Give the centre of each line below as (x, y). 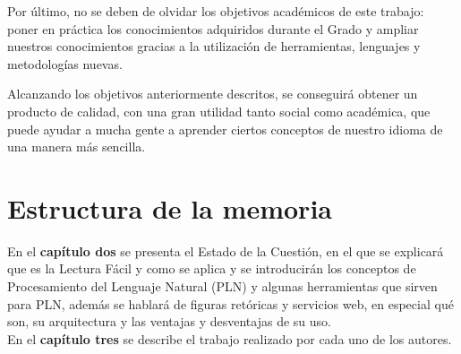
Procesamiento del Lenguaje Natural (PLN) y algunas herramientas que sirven (222, 286)
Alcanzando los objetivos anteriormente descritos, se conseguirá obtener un (213, 94)
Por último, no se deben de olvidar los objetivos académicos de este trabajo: (216, 11)
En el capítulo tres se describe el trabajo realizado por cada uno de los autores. (230, 338)
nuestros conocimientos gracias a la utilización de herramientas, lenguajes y (214, 46)
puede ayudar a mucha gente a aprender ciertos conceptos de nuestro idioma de (225, 129)
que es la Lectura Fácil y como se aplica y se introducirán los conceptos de (212, 268)
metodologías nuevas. (65, 63)
